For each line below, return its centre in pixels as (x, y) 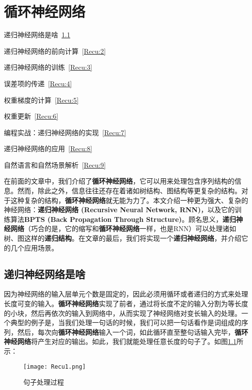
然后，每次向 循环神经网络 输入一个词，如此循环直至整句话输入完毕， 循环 (133, 332)
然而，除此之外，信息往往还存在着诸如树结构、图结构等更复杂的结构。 (129, 191)
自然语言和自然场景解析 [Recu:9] (55, 164)
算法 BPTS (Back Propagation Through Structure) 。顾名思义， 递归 (123, 219)
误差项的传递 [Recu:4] (38, 83)
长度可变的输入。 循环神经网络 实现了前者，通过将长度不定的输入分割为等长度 (126, 304)
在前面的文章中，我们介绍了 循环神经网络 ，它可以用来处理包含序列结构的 (119, 181)
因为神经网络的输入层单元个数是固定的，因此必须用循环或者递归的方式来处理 (126, 294)
